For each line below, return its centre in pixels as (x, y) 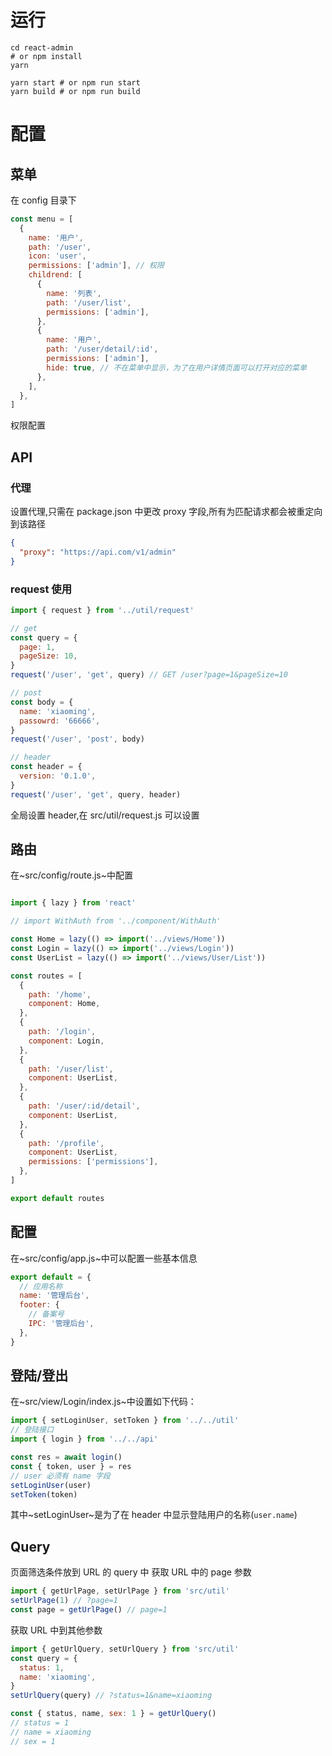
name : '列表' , (74, 293)
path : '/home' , (60, 994)
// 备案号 (46, 1314)
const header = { (46, 767)
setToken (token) (44, 1494)
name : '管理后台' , (54, 1296)
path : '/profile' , (66, 1143)
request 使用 (41, 589)
